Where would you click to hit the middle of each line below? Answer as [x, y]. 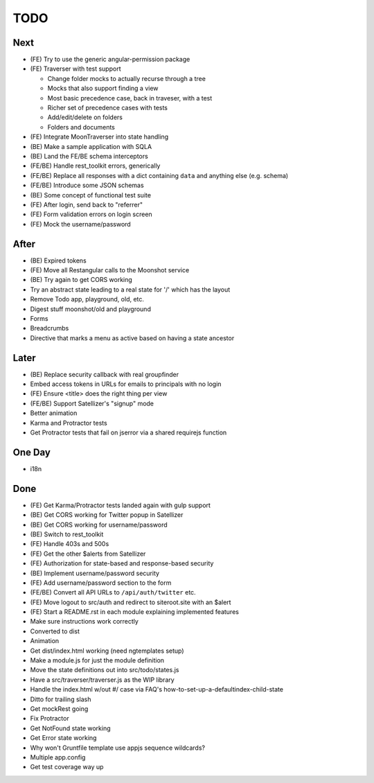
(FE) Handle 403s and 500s [70, 544]
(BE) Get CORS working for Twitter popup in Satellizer [107, 515]
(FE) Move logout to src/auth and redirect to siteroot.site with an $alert [131, 602]
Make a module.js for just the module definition [97, 660]
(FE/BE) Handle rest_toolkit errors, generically [95, 166]
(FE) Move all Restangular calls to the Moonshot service [110, 270]
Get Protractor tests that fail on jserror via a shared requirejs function [128, 432]
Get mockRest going [59, 709]
